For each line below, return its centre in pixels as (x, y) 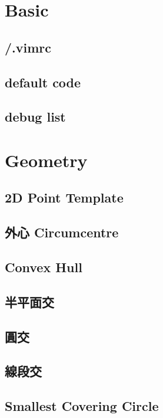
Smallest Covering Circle (82, 406)
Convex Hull (44, 267)
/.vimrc (28, 47)
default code (43, 82)
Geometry (46, 160)
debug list (35, 117)
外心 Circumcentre (62, 232)
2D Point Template (64, 197)
